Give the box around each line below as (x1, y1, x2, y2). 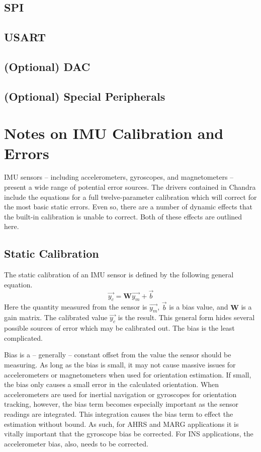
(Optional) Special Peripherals (4, 88, 165, 104)
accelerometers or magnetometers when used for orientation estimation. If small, (4, 369, 251, 380)
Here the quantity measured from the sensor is (4, 302, 147, 312)
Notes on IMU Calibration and (4, 123, 224, 143)
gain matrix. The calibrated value (4, 312, 108, 323)
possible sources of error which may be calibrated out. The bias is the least (4, 323, 235, 333)
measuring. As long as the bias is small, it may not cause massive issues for (4, 359, 236, 369)
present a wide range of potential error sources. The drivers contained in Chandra (4, 182, 256, 192)
